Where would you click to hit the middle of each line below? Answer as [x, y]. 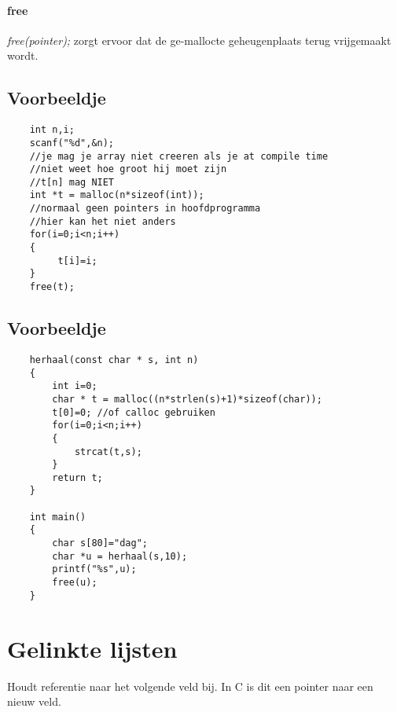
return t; [77, 477]
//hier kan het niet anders [103, 221]
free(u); [75, 583]
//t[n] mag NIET [72, 182]
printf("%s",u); [94, 569]
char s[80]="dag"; [100, 543]
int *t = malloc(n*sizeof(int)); [117, 195]
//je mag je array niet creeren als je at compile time [179, 156]
